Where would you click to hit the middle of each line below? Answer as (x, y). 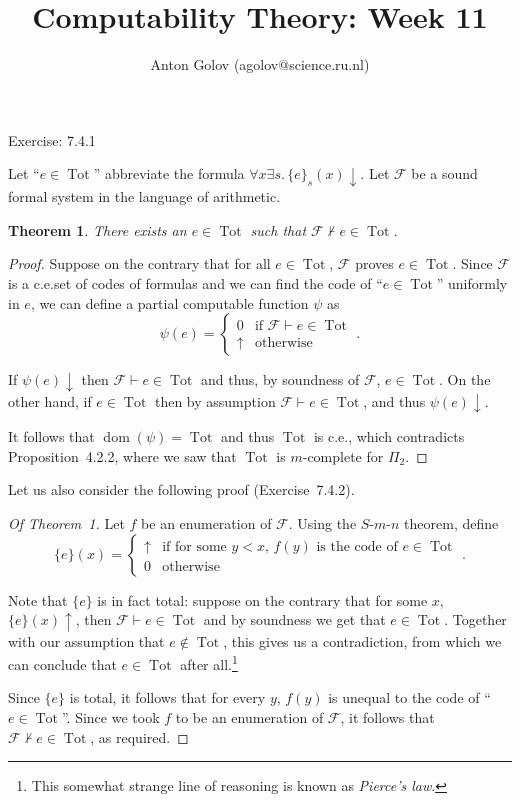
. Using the (322, 522)
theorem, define (451, 522)
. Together (475, 619)
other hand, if (50, 400)
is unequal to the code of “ (409, 697)
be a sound (444, 173)
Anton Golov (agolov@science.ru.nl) (260, 64)
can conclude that (62, 663)
